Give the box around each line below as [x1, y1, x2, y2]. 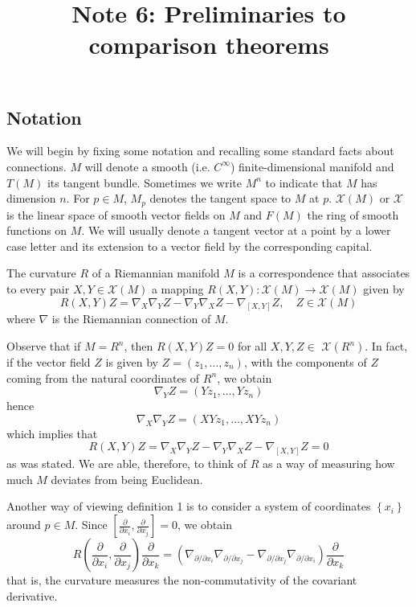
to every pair [6, 280, 70, 297]
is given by [105, 354, 158, 371]
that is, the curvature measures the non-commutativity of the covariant [6, 572, 357, 589]
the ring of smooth [307, 206, 399, 223]
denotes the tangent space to [149, 190, 292, 207]
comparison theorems [88, 28, 329, 61]
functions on [6, 222, 67, 239]
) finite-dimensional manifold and [230, 158, 394, 174]
